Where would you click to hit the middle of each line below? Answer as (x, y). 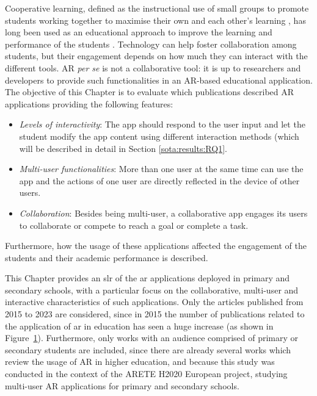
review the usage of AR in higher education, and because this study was (140, 362)
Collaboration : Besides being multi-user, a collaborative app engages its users (163, 213)
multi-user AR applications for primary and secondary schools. (122, 385)
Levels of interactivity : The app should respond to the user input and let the (162, 124)
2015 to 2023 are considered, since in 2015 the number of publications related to (155, 314)
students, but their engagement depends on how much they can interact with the (156, 56)
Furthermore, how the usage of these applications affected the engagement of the (156, 246)
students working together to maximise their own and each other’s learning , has (155, 20)
